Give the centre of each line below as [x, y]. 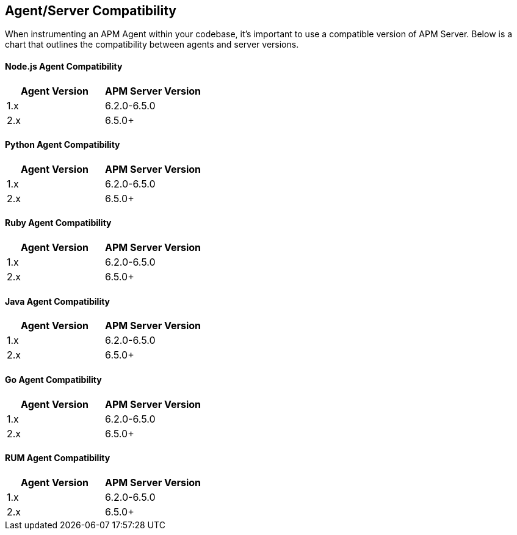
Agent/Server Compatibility [91, 11]
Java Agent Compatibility [58, 301]
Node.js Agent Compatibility [64, 67]
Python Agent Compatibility [63, 145]
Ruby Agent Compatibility [58, 223]
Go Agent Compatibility [53, 379]
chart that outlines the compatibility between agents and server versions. [152, 45]
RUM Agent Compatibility [58, 458]
